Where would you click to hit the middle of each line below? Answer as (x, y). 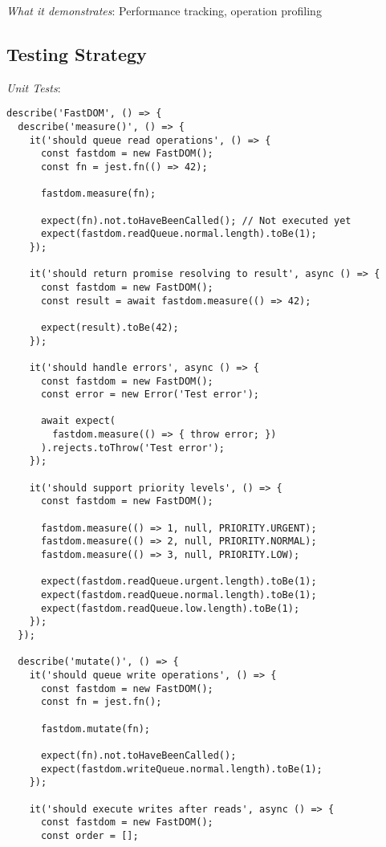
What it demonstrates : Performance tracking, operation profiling (164, 10)
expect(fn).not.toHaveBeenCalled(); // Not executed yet (196, 220)
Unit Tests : (34, 87)
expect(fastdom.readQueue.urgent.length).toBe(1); (179, 582)
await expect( (78, 421)
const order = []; (89, 835)
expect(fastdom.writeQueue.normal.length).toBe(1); (181, 769)
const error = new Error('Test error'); (150, 395)
